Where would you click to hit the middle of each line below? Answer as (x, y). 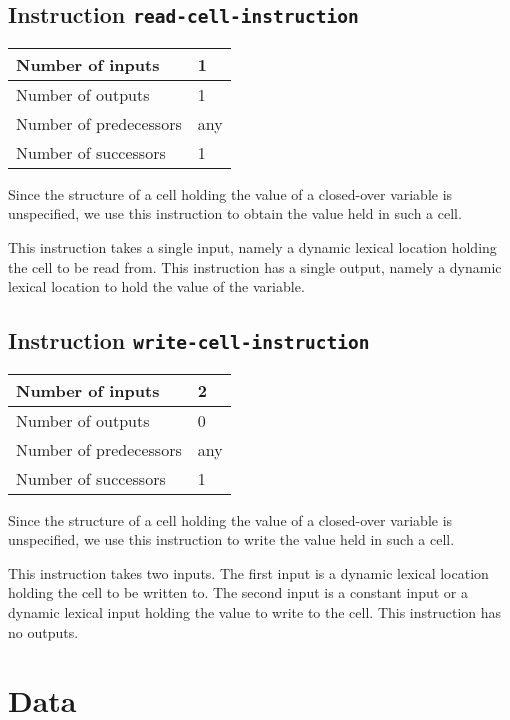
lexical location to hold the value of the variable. (156, 286)
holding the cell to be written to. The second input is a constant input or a (238, 592)
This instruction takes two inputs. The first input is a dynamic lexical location (248, 572)
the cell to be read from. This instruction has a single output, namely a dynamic (255, 266)
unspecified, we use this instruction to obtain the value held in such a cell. (235, 213)
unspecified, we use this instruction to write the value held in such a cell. (231, 539)
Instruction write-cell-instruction (189, 340)
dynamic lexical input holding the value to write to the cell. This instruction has (255, 611)
